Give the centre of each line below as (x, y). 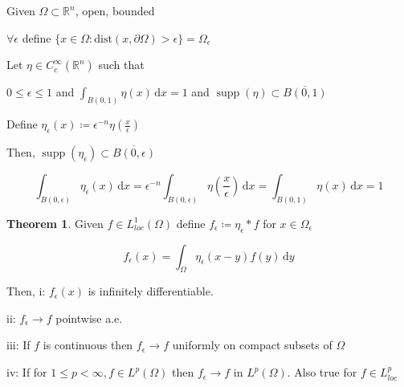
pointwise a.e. (89, 318)
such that (121, 65)
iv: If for (27, 372)
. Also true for (322, 372)
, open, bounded (115, 10)
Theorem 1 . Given (55, 223)
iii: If (18, 345)
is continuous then (88, 345)
